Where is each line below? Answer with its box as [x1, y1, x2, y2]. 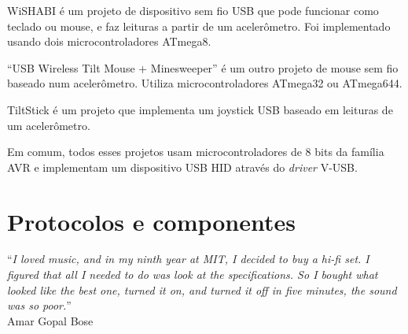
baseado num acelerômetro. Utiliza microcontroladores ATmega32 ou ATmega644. [7, 75, 402, 91]
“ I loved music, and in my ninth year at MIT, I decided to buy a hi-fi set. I [7, 250, 369, 267]
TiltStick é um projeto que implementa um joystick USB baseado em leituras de [7, 101, 393, 117]
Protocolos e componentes [7, 205, 296, 237]
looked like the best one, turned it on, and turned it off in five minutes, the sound [7, 281, 397, 298]
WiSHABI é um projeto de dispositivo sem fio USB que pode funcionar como [7, 2, 379, 18]
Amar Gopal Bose [7, 312, 94, 328]
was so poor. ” [7, 297, 72, 314]
